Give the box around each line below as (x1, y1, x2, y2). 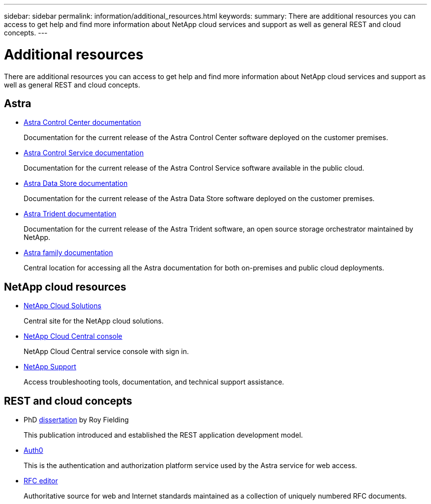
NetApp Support (24, 362, 76, 371)
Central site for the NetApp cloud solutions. (24, 317, 164, 326)
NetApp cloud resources (4, 280, 126, 293)
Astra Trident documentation (24, 209, 117, 218)
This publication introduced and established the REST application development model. (24, 431, 303, 440)
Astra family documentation (24, 248, 113, 257)
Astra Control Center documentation (24, 118, 141, 127)
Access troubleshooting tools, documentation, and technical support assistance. (24, 378, 284, 386)
